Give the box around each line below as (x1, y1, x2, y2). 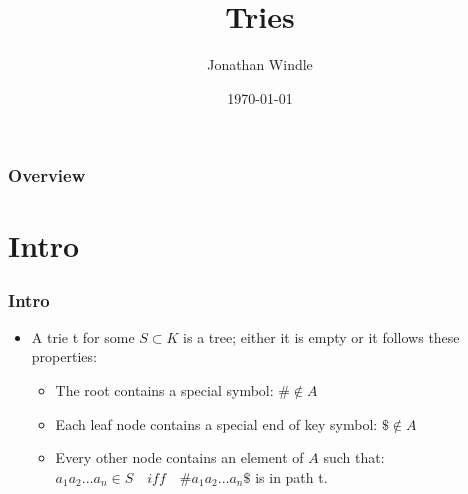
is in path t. (255, 466, 328, 487)
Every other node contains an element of (55, 447, 304, 468)
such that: (323, 447, 385, 468)
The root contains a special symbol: (55, 380, 274, 401)
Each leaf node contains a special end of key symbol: (55, 413, 378, 434)
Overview (8, 163, 86, 188)
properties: (31, 346, 97, 367)
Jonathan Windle (207, 54, 313, 75)
